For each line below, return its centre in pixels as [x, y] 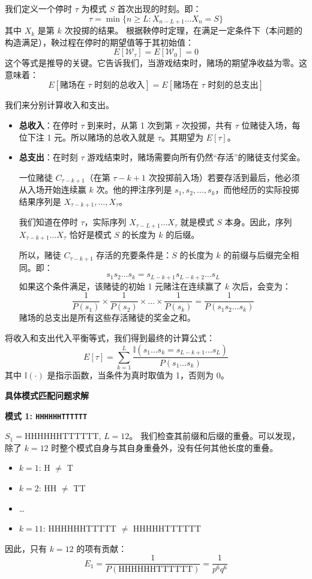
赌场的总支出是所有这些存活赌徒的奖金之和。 [107, 317]
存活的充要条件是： [134, 255]
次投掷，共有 [207, 125]
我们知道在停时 [48, 222]
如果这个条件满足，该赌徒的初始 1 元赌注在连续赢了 [121, 286]
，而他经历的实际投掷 [257, 189]
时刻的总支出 [233, 86]
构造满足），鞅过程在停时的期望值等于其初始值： [99, 42]
